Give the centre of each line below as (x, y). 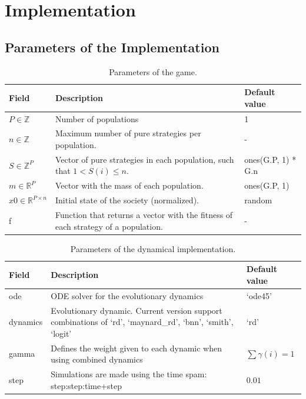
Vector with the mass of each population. (129, 185)
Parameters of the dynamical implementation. (153, 248)
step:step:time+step (87, 385)
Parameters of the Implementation (112, 47)
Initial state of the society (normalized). (127, 200)
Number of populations (97, 118)
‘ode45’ (259, 295)
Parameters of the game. (153, 71)
